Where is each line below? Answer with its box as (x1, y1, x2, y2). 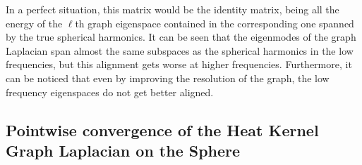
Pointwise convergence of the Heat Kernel (6, 119, 319, 140)
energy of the (6, 15, 63, 30)
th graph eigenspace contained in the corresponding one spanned (75, 15, 354, 30)
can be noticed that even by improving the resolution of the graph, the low (6, 70, 330, 85)
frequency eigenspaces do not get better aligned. (6, 84, 214, 99)
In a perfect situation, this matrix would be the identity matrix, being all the (6, 2, 339, 16)
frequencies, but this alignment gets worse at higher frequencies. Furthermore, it (6, 57, 352, 72)
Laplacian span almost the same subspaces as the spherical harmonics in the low (6, 43, 354, 58)
